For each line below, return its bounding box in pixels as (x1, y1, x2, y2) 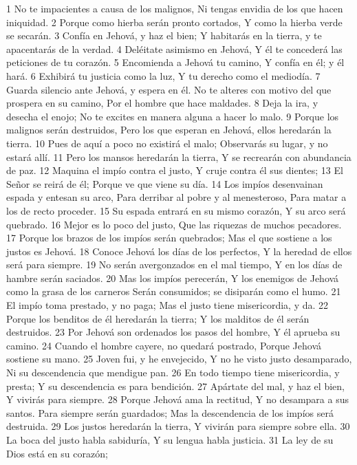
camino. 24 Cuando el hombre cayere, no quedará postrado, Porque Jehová (6, 338, 321, 352)
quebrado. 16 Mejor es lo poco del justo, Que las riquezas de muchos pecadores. (6, 217, 342, 231)
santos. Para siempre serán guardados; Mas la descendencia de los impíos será (6, 405, 334, 420)
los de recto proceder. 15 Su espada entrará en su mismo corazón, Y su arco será (6, 203, 346, 217)
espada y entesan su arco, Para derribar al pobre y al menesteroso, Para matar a (6, 190, 347, 204)
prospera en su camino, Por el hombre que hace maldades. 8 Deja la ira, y (6, 96, 318, 110)
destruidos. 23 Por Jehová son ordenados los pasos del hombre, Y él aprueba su (6, 325, 340, 339)
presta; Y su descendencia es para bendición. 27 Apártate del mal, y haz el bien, (6, 378, 345, 393)
